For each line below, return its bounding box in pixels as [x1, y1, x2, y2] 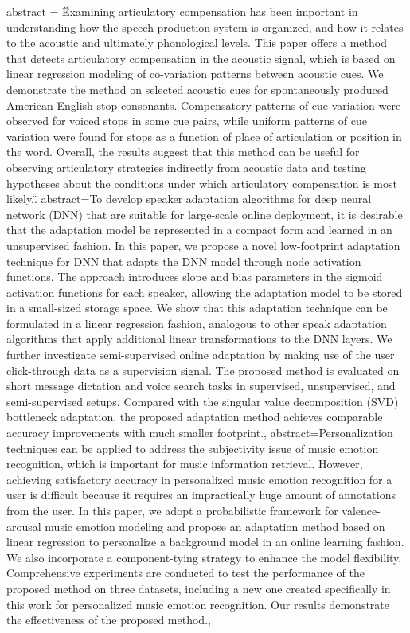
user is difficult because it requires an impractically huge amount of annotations [6, 486, 396, 503]
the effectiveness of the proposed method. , [6, 612, 211, 628]
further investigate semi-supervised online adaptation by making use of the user [6, 346, 395, 363]
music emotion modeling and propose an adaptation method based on [45, 518, 385, 534]
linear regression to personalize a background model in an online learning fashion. [6, 533, 404, 550]
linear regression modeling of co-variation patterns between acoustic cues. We [6, 65, 384, 82]
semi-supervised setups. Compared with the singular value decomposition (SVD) [6, 393, 399, 409]
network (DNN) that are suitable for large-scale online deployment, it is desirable [6, 205, 403, 222]
